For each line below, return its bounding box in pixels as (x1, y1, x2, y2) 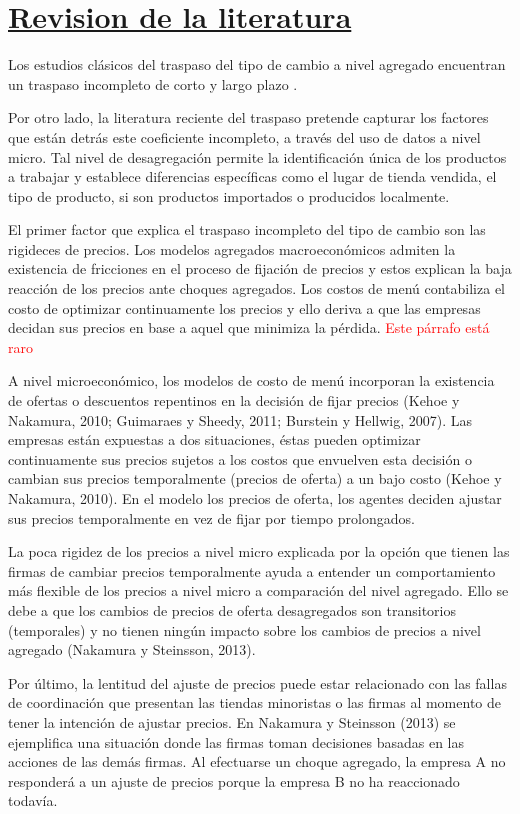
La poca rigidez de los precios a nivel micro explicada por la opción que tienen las (8, 541, 510, 562)
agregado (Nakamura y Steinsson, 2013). (8, 639, 256, 660)
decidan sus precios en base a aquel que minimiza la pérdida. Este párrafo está (8, 317, 490, 338)
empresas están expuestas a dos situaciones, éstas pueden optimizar (8, 429, 421, 450)
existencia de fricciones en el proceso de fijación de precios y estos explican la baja (8, 258, 512, 279)
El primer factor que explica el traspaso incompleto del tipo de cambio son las (8, 219, 486, 240)
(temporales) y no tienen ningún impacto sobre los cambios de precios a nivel (8, 619, 481, 640)
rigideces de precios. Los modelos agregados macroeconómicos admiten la (8, 238, 456, 259)
